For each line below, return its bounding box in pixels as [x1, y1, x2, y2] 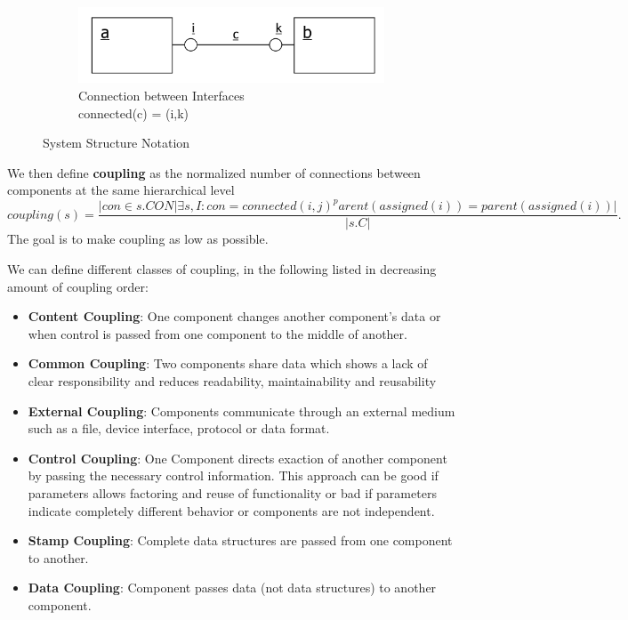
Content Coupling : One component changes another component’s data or [28, 307, 441, 326]
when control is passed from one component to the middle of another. [28, 324, 407, 342]
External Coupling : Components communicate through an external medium [28, 401, 455, 420]
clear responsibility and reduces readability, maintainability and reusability [28, 372, 437, 391]
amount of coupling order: [7, 277, 149, 295]
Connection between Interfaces [78, 85, 245, 104]
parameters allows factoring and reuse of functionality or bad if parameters [28, 484, 437, 503]
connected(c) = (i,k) [78, 103, 189, 122]
